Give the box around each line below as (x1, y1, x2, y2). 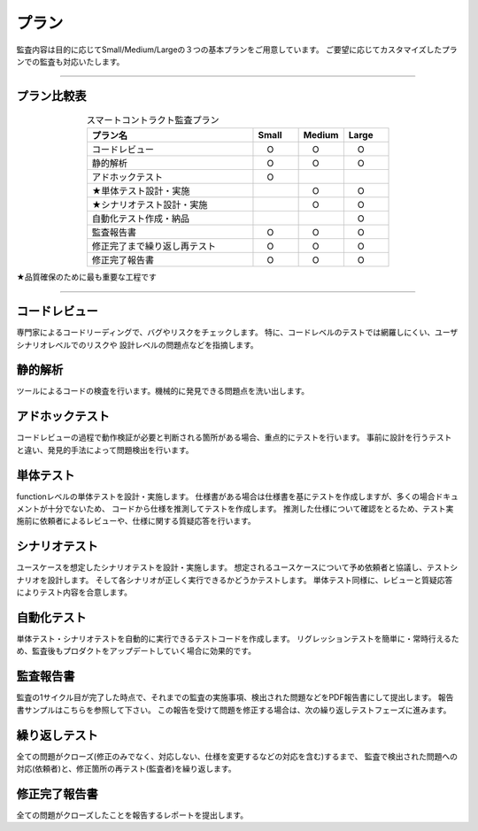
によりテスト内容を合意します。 (16, 587, 133, 597)
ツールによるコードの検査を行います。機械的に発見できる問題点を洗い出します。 (16, 386, 310, 396)
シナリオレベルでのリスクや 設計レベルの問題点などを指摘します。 (16, 339, 258, 350)
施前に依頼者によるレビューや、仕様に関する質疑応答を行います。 (16, 516, 256, 527)
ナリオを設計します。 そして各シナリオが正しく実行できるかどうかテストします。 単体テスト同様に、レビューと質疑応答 (16, 574, 453, 585)
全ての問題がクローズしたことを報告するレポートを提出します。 (16, 810, 248, 820)
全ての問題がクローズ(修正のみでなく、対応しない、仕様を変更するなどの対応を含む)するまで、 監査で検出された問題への (16, 750, 458, 761)
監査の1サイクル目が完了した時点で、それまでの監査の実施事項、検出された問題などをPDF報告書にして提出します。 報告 (16, 692, 454, 703)
